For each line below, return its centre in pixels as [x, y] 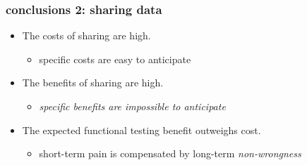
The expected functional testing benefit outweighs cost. [142, 130]
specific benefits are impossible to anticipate [132, 106]
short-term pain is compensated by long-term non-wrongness [170, 153]
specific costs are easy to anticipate [115, 59]
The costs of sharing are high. [86, 35]
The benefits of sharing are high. [93, 82]
